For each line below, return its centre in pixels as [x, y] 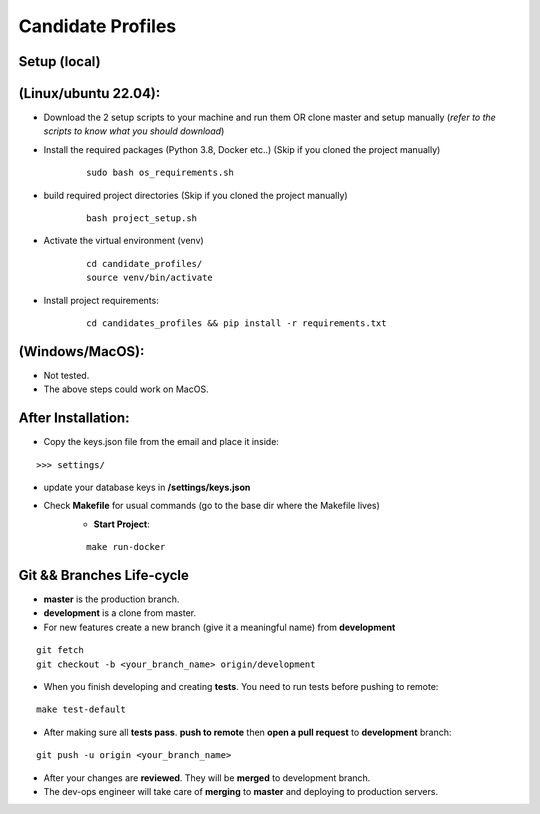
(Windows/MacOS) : [81, 351]
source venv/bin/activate [150, 278]
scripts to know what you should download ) [134, 131]
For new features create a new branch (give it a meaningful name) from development [219, 627]
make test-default [81, 709]
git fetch [60, 650]
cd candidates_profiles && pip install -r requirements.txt [236, 323]
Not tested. [66, 375]
